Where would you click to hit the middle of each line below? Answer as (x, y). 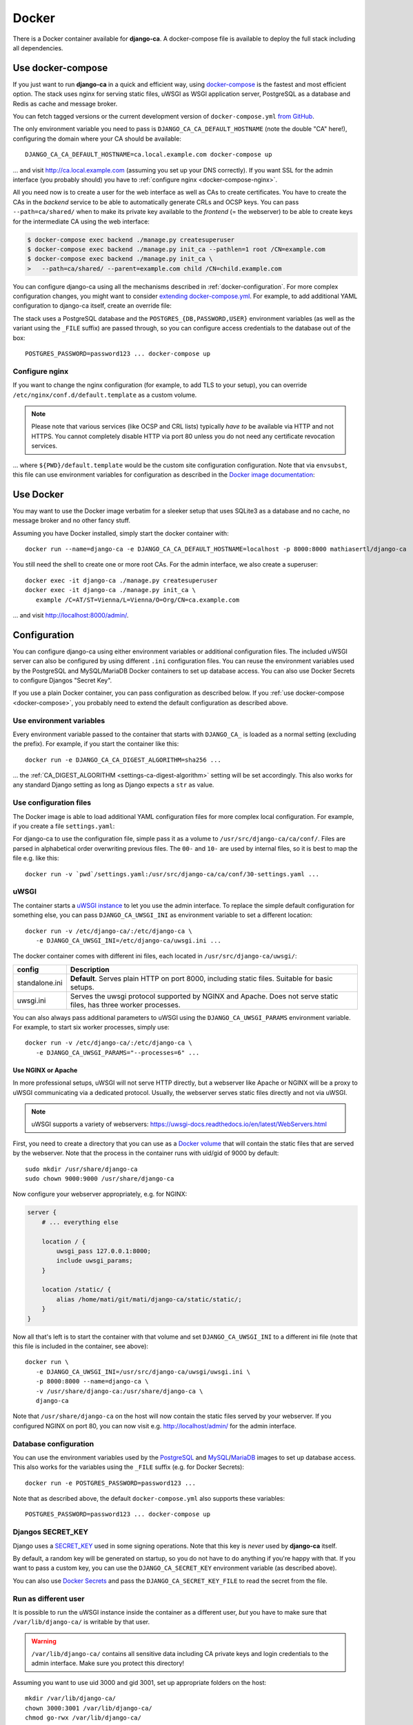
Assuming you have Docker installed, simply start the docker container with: (121, 533)
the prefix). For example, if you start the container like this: (96, 744)
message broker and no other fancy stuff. (72, 520)
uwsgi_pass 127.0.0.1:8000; (104, 1251)
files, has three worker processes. (125, 1005)
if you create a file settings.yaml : (64, 826)
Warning (44, 1641)
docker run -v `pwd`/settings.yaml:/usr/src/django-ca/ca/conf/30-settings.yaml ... (172, 874)
